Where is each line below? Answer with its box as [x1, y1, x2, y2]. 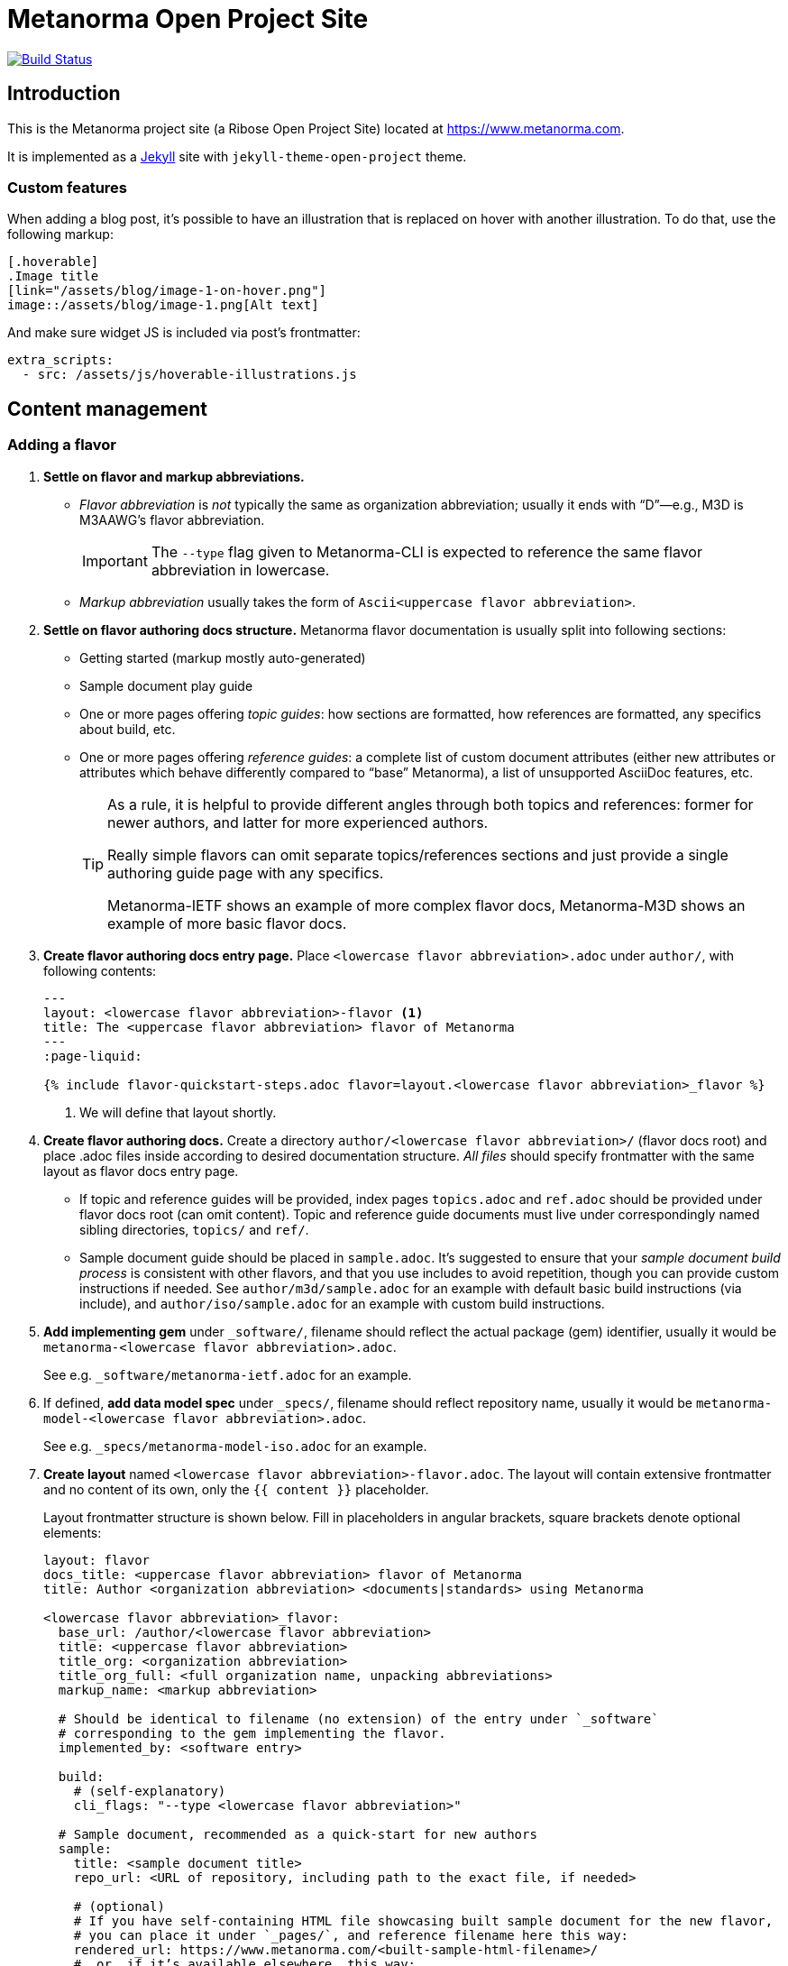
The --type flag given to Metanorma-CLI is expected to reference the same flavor [151, 542, 702, 561]
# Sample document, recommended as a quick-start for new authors [58, 1826, 537, 1842]
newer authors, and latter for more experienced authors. [107, 813, 489, 831]
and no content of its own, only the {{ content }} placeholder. [43, 1481, 429, 1497]
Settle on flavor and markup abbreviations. [43, 468, 305, 484]
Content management [7, 397, 208, 420]
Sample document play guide [79, 677, 253, 694]
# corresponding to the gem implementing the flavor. [58, 1725, 446, 1741]
